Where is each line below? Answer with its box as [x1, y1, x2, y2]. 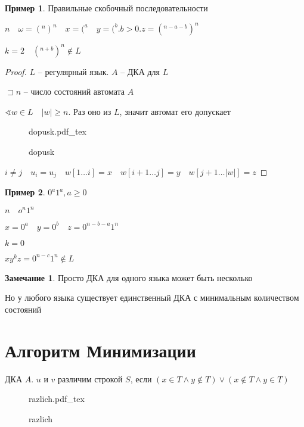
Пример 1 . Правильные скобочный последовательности [5, 2, 208, 14]
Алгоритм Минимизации [5, 338, 196, 362]
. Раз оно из [68, 105, 111, 117]
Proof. [5, 65, 27, 77]
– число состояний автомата [23, 85, 125, 98]
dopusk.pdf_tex [29, 125, 86, 138]
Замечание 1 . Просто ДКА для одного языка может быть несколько [5, 271, 253, 283]
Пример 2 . [5, 186, 45, 198]
